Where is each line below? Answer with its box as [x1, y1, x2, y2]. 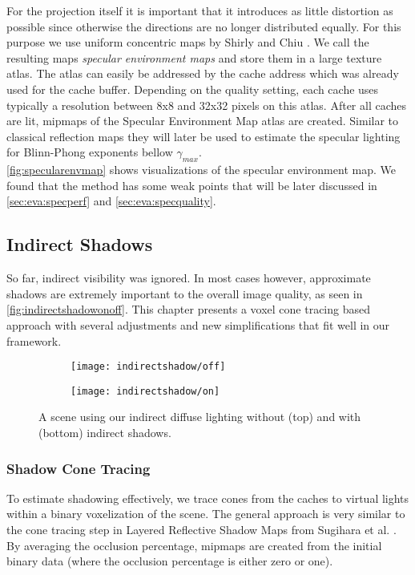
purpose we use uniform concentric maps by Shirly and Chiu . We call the [6, 34, 369, 51]
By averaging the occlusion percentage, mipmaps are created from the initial [6, 537, 382, 553]
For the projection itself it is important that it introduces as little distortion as [6, 2, 393, 18]
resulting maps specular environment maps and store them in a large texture [6, 49, 382, 66]
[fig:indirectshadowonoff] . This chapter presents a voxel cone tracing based [6, 301, 370, 318]
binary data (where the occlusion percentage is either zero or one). [6, 553, 333, 569]
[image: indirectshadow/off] [71, 361, 226, 373]
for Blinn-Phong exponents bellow [6, 144, 173, 160]
